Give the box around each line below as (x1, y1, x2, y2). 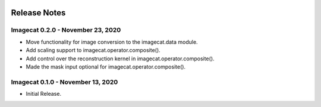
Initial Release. (26, 90, 62, 98)
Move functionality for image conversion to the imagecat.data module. (26, 38, 199, 46)
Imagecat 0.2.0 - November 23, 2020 (11, 26, 121, 34)
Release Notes (11, 8, 66, 18)
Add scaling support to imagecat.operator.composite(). (26, 47, 160, 54)
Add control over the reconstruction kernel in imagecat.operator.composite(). (26, 55, 215, 62)
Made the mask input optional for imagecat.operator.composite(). (26, 63, 186, 70)
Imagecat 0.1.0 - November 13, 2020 (11, 77, 118, 86)
